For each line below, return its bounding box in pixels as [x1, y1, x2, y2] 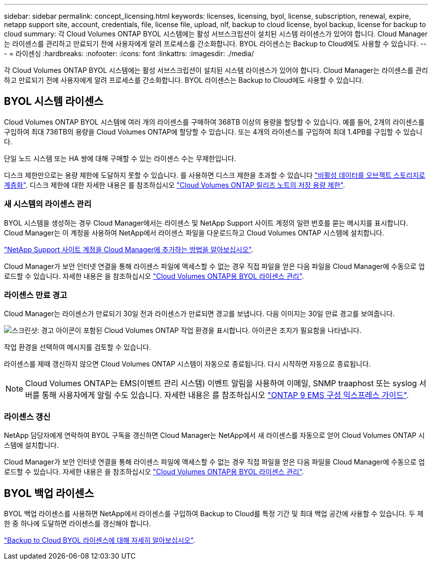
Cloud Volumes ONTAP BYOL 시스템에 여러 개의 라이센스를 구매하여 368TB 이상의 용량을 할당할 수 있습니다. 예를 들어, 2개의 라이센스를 [4, 117, 425, 126]
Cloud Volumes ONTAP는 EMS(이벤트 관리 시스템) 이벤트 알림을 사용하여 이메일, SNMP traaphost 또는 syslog [25, 378, 417, 389]
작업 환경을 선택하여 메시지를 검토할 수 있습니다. [4, 343, 151, 352]
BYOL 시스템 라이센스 [4, 95, 104, 108]
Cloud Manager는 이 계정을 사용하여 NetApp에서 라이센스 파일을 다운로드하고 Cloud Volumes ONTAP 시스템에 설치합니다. [4, 228, 385, 237]
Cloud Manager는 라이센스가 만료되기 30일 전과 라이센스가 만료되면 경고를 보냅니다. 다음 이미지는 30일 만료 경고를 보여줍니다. [4, 309, 395, 318]
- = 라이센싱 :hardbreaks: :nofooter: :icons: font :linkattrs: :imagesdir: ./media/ [4, 49, 254, 58]
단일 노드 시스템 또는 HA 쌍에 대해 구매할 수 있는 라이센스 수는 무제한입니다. [4, 154, 236, 163]
